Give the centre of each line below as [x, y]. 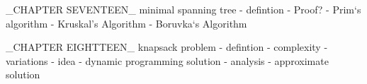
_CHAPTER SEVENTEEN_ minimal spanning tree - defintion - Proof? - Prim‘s [183, 9]
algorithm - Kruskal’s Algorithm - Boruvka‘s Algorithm [126, 23]
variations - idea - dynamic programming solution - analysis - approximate [167, 60]
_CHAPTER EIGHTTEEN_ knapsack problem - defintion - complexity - [167, 47]
